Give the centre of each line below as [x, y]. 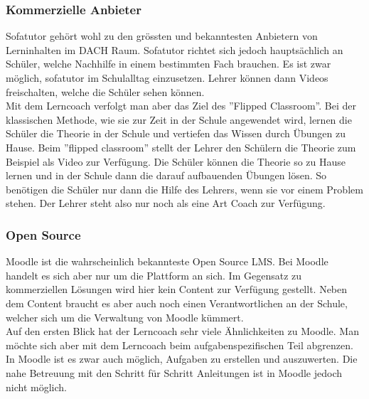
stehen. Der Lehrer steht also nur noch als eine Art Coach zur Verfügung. [166, 203]
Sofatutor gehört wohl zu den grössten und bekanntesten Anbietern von [162, 36]
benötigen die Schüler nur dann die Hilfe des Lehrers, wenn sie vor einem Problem [184, 189]
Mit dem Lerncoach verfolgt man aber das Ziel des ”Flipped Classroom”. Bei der [181, 106]
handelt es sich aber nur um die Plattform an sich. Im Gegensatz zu [154, 275]
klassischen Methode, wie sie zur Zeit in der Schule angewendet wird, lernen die [179, 119]
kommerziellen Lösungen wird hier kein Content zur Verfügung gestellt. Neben [177, 289]
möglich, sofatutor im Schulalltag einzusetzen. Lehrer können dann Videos [167, 78]
